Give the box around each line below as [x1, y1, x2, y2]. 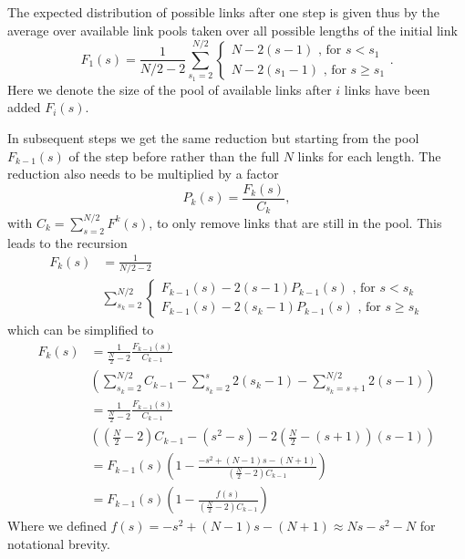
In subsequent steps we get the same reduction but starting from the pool [7, 128, 419, 147]
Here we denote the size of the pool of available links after [7, 79, 332, 98]
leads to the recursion [7, 233, 128, 252]
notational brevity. [7, 534, 110, 554]
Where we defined [7, 516, 107, 535]
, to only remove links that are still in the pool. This [149, 212, 442, 232]
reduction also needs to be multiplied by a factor [7, 164, 279, 183]
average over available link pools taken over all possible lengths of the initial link [7, 20, 458, 39]
